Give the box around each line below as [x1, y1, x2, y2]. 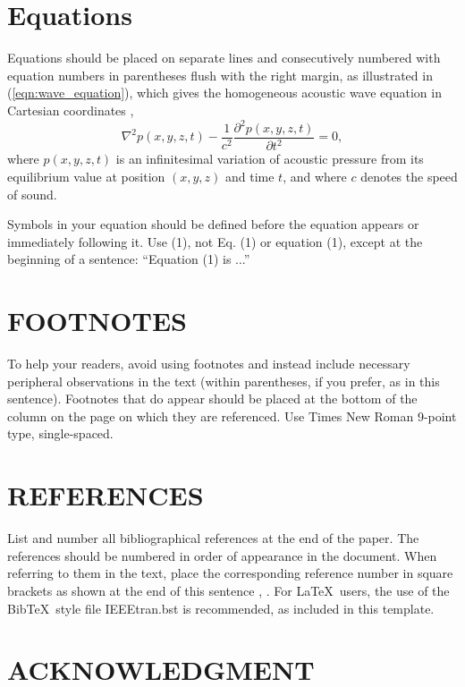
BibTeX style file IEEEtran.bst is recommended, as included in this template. [7, 598, 435, 617]
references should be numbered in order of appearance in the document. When [7, 546, 437, 564]
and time [224, 167, 275, 185]
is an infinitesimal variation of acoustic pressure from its [115, 149, 424, 168]
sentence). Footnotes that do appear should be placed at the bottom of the [7, 389, 418, 408]
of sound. [7, 184, 57, 203]
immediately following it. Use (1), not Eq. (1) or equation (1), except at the [7, 232, 423, 250]
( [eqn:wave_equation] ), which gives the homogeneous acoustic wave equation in [7, 83, 442, 102]
